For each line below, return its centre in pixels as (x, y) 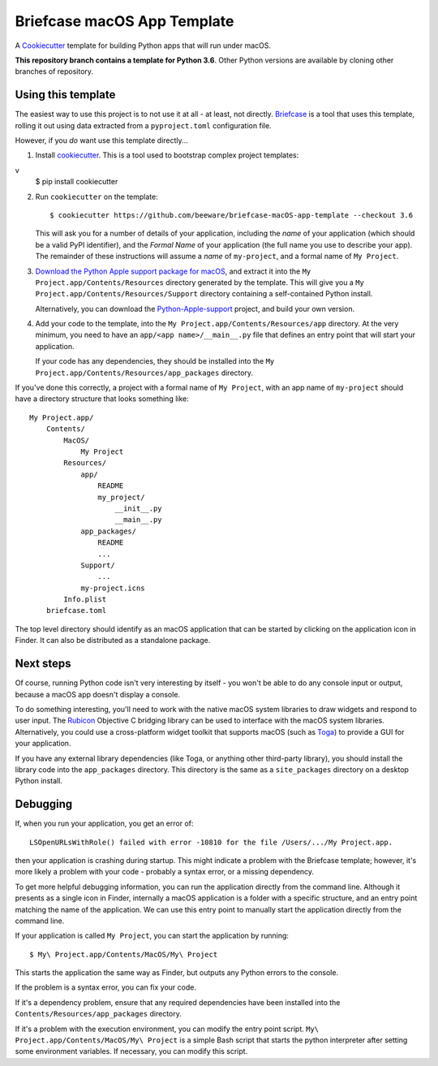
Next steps (43, 664)
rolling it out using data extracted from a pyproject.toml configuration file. (143, 125)
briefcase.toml (76, 611)
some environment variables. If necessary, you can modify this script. (131, 1051)
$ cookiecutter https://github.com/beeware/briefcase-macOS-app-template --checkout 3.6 (232, 215)
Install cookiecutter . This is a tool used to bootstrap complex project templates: (167, 155)
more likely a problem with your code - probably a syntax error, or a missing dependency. (165, 872)
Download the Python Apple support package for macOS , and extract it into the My (173, 271)
